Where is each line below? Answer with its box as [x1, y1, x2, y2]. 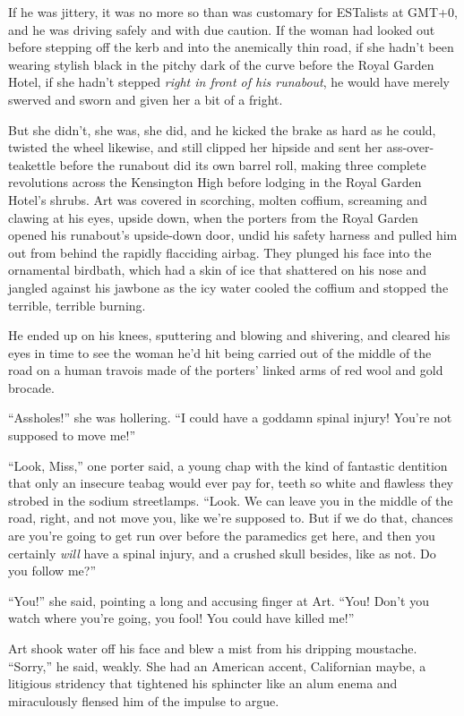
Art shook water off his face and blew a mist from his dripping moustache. [8, 639, 417, 657]
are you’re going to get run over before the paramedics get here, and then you [8, 526, 435, 545]
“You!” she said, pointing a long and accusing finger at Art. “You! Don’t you [8, 591, 429, 609]
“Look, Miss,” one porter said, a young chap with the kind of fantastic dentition [8, 456, 448, 474]
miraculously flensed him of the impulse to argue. [8, 691, 279, 710]
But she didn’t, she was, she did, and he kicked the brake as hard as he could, [8, 120, 436, 139]
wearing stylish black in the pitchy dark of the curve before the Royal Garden [8, 55, 434, 73]
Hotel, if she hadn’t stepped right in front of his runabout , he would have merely [8, 72, 450, 91]
